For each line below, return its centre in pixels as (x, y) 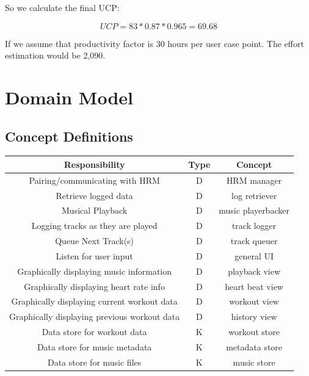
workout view (254, 301)
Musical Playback (95, 210)
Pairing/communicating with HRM (94, 180)
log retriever (254, 195)
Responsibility (94, 164)
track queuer (254, 241)
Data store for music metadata (94, 346)
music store (254, 362)
